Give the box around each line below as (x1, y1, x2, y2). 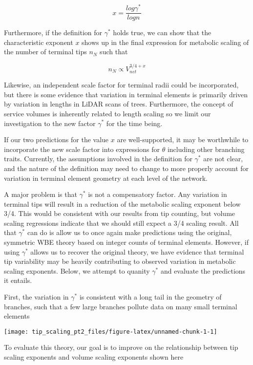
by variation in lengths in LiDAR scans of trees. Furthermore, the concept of (4, 99, 233, 109)
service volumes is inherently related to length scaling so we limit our (4, 108, 211, 118)
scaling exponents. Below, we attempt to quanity (4, 265, 150, 276)
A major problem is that (4, 189, 77, 199)
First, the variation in (4, 292, 69, 302)
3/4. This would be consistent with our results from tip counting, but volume (4, 208, 235, 218)
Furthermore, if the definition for (4, 27, 103, 38)
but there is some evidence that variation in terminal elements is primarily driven (4, 89, 248, 99)
